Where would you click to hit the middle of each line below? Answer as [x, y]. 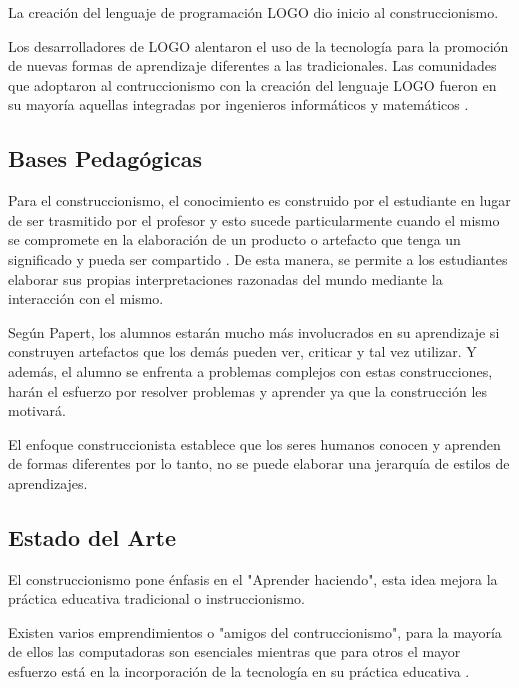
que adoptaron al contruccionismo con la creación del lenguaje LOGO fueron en [252, 84]
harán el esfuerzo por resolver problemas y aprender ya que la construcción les [248, 390]
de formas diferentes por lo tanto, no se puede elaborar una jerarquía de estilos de [259, 463]
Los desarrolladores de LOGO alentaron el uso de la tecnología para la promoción [258, 45]
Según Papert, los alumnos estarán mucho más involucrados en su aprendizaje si [254, 331]
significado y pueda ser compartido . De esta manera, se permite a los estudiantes [258, 258]
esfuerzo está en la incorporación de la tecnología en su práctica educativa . [239, 671]
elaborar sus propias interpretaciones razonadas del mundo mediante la [225, 278]
